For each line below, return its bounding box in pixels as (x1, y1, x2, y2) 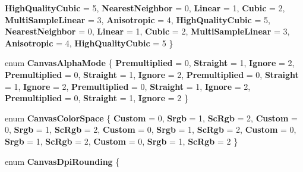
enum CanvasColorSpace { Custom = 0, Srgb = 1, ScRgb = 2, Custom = (5, 111, 298, 124)
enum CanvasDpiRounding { (5, 155, 120, 167)
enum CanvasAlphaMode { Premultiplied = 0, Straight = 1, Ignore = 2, (5, 57, 295, 69)
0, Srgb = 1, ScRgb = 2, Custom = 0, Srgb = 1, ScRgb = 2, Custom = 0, (5, 123, 296, 136)
